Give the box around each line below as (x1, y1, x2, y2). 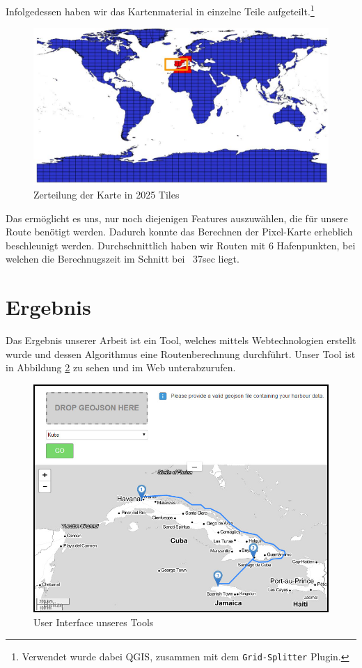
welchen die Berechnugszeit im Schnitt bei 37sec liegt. (6, 251, 239, 266)
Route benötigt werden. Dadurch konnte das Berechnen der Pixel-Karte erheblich (6, 224, 353, 239)
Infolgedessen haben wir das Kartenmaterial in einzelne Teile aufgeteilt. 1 (6, 2, 315, 18)
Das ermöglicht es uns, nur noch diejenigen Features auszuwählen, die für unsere (6, 210, 348, 225)
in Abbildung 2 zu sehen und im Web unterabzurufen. (6, 360, 236, 375)
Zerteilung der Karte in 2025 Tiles (33, 187, 180, 201)
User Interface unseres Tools (33, 614, 154, 629)
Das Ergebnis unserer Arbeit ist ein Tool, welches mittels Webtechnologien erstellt (6, 333, 356, 348)
